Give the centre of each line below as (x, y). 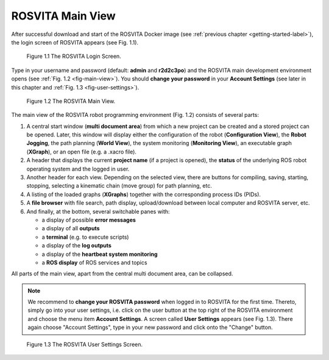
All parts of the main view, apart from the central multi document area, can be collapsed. (122, 274)
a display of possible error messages (89, 220)
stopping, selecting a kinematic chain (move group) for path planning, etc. (119, 186)
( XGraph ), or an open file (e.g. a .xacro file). (82, 152)
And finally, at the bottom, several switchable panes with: (98, 211)
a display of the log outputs (77, 245)
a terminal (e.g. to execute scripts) (85, 237)
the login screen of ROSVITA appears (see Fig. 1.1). (75, 42)
